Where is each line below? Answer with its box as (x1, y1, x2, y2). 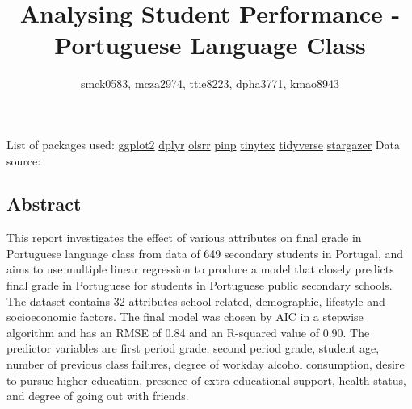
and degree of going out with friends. (6, 387, 189, 404)
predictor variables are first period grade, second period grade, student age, (6, 340, 380, 357)
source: (6, 152, 41, 169)
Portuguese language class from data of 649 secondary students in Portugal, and (6, 244, 404, 261)
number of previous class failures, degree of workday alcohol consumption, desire (6, 356, 405, 373)
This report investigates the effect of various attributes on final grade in (6, 229, 362, 246)
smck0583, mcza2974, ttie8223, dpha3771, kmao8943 (80, 75, 340, 92)
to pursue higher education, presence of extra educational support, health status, (6, 371, 406, 388)
